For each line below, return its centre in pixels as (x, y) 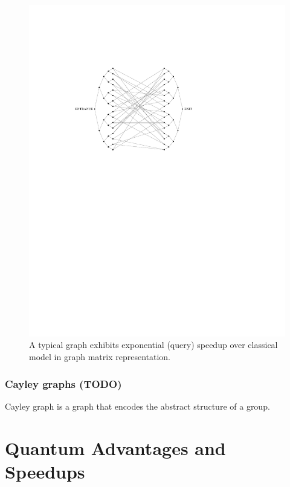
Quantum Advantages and (115, 447)
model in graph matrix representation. (100, 357)
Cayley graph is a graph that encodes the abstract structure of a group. (137, 406)
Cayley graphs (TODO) (63, 383)
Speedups (45, 471)
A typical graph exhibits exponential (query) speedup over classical (153, 345)
